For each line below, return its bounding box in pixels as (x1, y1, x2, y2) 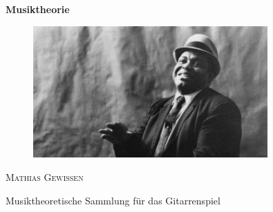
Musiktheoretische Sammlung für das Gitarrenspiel (6, 193, 220, 207)
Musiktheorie (6, 2, 70, 16)
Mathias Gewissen (6, 169, 84, 184)
